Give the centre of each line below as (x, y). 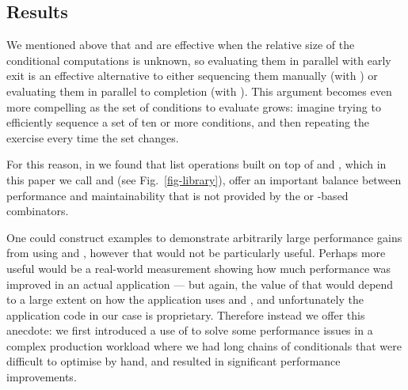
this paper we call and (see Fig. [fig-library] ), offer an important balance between (204, 179)
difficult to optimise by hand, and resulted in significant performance (173, 361)
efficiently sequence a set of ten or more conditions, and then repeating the (188, 122)
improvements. (42, 377)
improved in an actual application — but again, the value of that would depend (200, 284)
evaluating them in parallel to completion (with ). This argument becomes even (199, 91)
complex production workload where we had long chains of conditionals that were (204, 345)
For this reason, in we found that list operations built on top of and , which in (196, 164)
